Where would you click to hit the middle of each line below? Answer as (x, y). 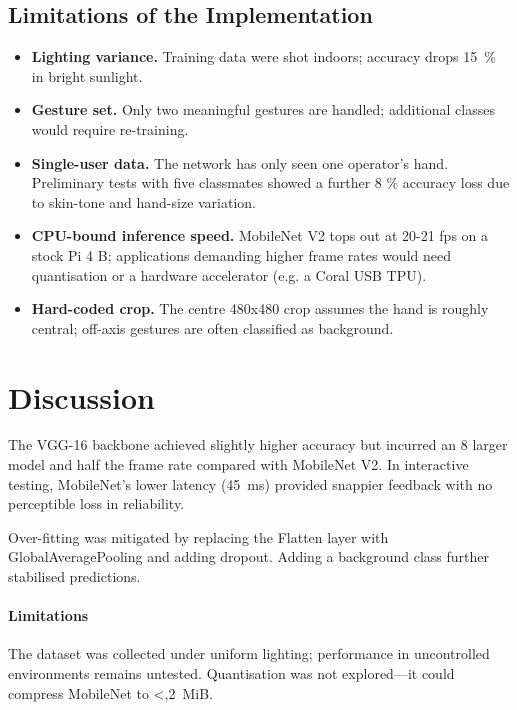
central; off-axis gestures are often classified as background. (212, 327)
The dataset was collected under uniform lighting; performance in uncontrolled (249, 653)
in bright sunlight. (87, 75)
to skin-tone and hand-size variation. (144, 201)
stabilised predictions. (74, 576)
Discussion (81, 396)
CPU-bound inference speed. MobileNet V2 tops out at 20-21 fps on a (260, 235)
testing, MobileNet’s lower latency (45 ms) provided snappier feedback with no (250, 483)
